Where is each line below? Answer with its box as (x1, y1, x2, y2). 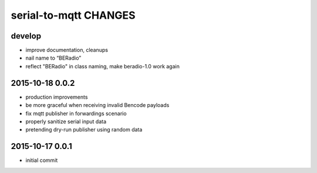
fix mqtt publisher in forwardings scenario (25, 110, 127, 117)
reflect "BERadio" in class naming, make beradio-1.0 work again (25, 63, 180, 70)
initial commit (25, 157, 58, 164)
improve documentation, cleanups (25, 47, 109, 54)
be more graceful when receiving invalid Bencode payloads (25, 102, 170, 109)
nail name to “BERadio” (25, 54, 82, 61)
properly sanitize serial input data (25, 117, 107, 125)
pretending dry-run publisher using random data (25, 126, 143, 133)
